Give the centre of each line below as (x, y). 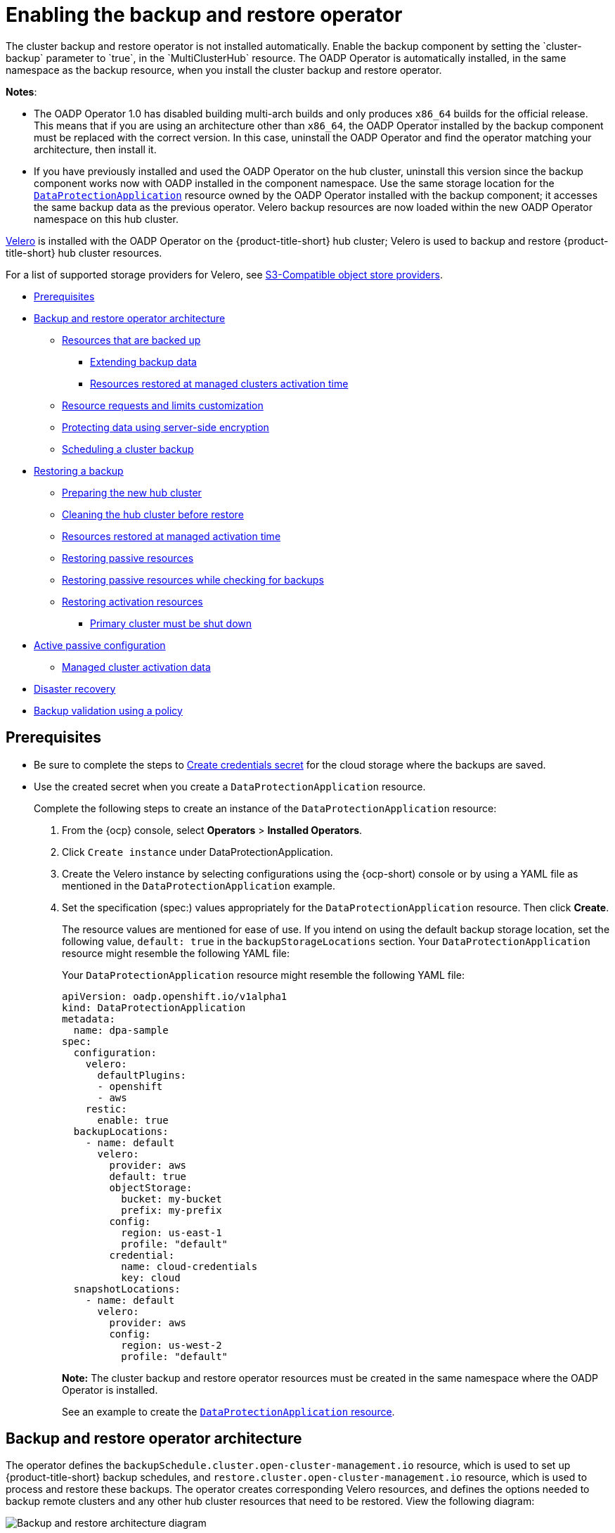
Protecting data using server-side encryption (166, 427)
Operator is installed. (110, 1390)
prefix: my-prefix (171, 1210)
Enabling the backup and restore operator (204, 15)
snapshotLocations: (127, 1289)
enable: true (133, 1120)
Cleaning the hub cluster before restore (153, 514)
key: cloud (151, 1277)
